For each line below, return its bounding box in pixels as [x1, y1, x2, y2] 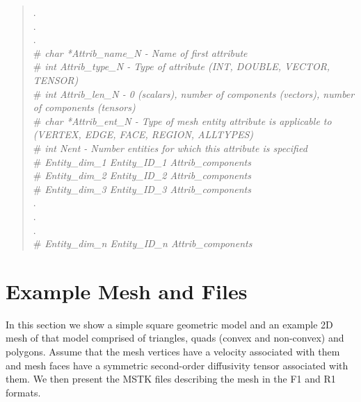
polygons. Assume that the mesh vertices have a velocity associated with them [6, 344, 340, 358]
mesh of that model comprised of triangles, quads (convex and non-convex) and [6, 330, 344, 345]
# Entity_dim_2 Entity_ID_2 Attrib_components [33, 168, 251, 183]
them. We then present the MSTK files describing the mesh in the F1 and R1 [6, 371, 336, 386]
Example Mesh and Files [6, 276, 248, 305]
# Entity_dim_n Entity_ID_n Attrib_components [33, 236, 252, 251]
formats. [6, 385, 41, 399]
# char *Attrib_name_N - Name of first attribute [33, 45, 248, 60]
